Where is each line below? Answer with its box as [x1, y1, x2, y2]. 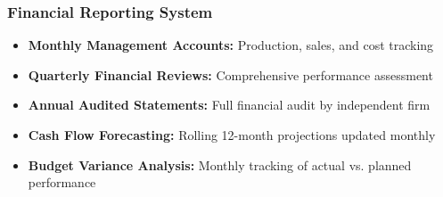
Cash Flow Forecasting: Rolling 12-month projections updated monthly [28, 126, 436, 144]
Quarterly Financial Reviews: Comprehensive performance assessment [28, 65, 433, 84]
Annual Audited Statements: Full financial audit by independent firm [28, 95, 431, 114]
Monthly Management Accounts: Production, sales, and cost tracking [28, 36, 434, 54]
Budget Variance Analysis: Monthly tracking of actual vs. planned [28, 155, 412, 174]
